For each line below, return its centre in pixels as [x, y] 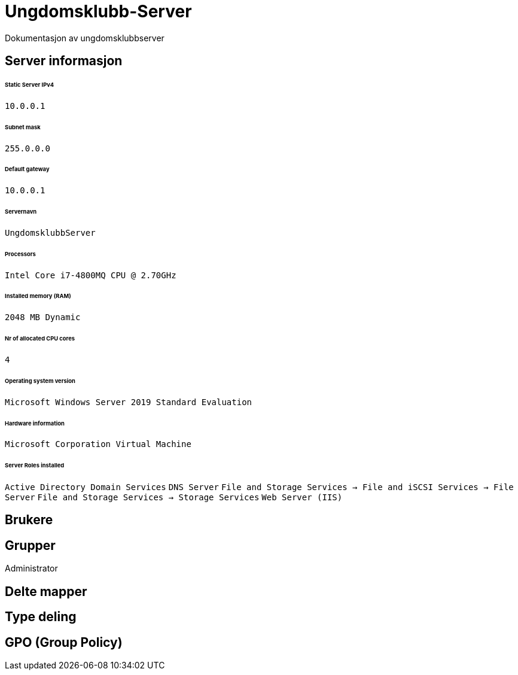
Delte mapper [46, 591]
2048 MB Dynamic [43, 317]
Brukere [29, 520]
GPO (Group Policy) [64, 642]
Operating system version [40, 381]
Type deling [41, 617]
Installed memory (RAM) [38, 296]
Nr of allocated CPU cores [40, 339]
